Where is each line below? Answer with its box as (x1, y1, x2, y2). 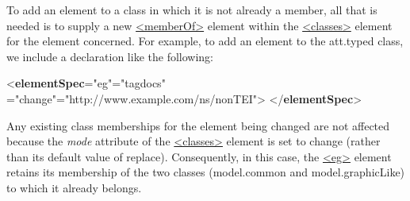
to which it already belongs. (6, 179, 142, 195)
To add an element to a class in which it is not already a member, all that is (6, 2, 377, 17)
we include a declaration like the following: (6, 48, 213, 64)
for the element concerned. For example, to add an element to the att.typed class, (6, 33, 404, 49)
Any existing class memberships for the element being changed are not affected (6, 117, 390, 133)
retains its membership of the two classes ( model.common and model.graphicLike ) (6, 164, 405, 180)
